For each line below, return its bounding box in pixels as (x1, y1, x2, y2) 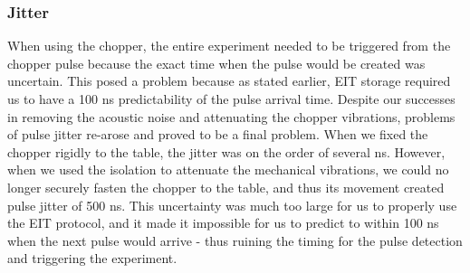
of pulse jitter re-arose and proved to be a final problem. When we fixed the (7, 125, 428, 144)
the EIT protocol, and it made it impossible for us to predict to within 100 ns (7, 213, 439, 232)
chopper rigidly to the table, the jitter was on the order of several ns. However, (7, 142, 446, 161)
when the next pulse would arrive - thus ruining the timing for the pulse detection (7, 231, 463, 249)
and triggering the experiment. (7, 249, 177, 268)
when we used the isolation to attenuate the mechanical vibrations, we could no (7, 160, 449, 179)
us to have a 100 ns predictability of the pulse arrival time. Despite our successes (7, 89, 456, 108)
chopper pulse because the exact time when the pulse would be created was (7, 53, 426, 72)
